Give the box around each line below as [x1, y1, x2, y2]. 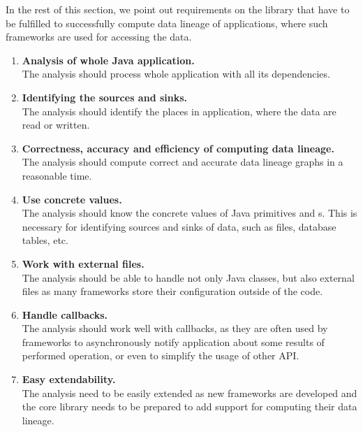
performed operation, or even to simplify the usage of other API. [22, 348, 299, 363]
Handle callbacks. [22, 307, 108, 322]
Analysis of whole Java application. [22, 52, 195, 67]
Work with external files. [22, 256, 145, 271]
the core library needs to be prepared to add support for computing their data [22, 399, 357, 414]
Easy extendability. [22, 372, 116, 387]
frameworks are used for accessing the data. [6, 29, 192, 44]
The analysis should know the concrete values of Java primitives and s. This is [22, 206, 357, 220]
